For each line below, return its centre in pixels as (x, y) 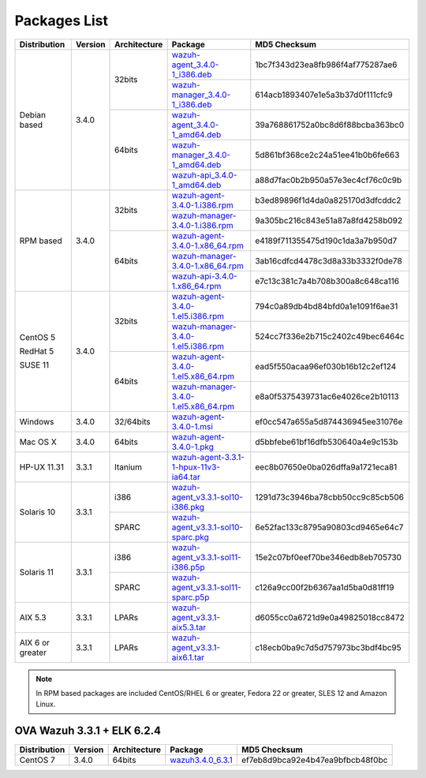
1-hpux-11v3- (196, 467)
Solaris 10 (37, 512)
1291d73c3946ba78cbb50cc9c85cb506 (330, 497)
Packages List (62, 21)
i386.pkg (188, 507)
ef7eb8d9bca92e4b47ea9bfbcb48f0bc (315, 760)
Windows (37, 421)
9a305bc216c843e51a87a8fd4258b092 (329, 220)
